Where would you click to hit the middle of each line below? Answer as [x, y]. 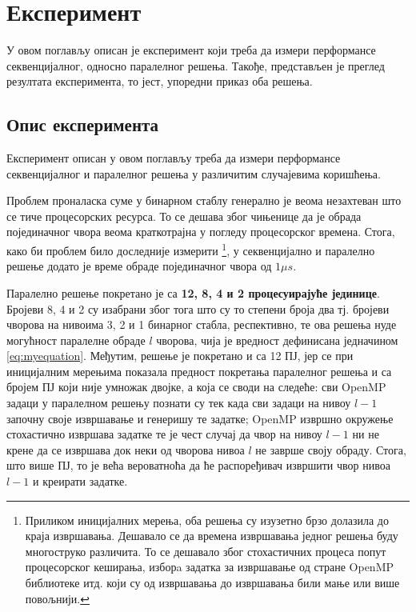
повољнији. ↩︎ [57, 598]
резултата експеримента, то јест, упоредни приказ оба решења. [160, 81]
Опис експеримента [83, 124]
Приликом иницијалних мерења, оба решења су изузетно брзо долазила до [207, 520]
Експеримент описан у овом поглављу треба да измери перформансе [174, 158]
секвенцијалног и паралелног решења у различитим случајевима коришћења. [194, 173]
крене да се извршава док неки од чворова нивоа [126, 449]
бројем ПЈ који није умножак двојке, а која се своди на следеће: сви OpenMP [196, 387]
